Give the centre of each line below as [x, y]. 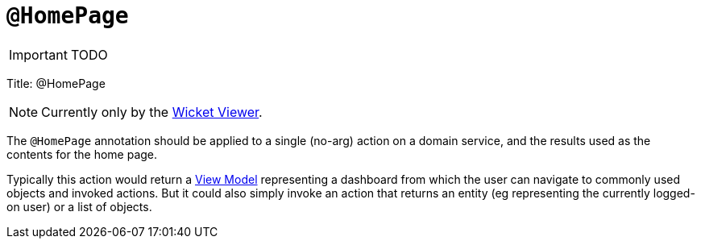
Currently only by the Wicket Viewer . [152, 112]
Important [38, 54]
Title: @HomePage [56, 83]
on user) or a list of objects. [79, 206]
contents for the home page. [82, 154]
